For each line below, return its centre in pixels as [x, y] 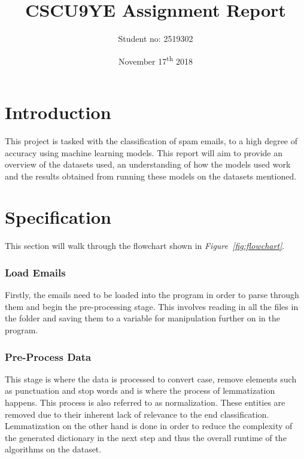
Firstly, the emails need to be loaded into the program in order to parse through [152, 295]
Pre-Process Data [48, 356]
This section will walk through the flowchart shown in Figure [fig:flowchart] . [145, 246]
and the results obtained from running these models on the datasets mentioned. [151, 176]
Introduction [58, 112]
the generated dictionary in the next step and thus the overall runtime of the [146, 437]
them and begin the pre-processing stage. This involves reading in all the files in [152, 306]
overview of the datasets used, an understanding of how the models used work [148, 164]
